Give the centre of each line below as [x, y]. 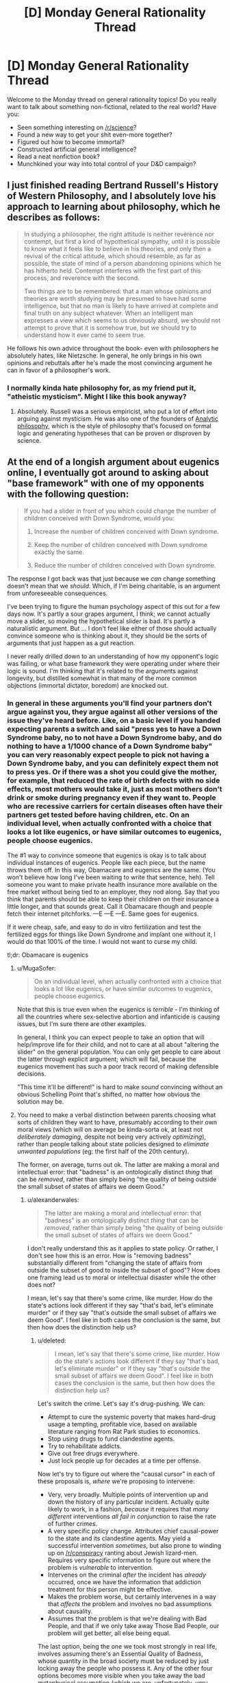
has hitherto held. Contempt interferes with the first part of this [112, 270]
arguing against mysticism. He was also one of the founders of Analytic [118, 419]
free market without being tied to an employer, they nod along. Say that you [114, 892]
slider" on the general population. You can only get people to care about [119, 1052]
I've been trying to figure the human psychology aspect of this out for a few [114, 606]
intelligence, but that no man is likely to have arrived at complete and [121, 305]
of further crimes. [73, 1524]
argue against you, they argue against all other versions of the [112, 712]
